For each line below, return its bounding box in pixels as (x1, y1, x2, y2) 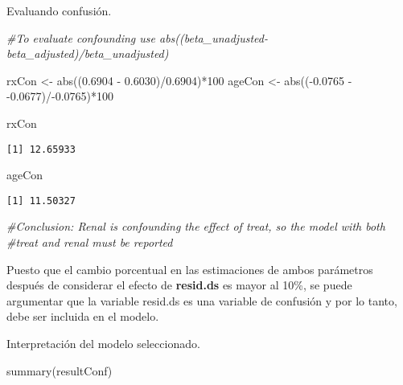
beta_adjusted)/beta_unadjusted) (6, 45, 169, 62)
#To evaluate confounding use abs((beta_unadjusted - (6, 29, 268, 46)
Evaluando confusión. (6, 2, 112, 18)
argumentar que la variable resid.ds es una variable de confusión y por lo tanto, (6, 292, 397, 309)
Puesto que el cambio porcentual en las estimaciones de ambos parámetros (6, 260, 373, 277)
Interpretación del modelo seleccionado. (6, 335, 200, 352)
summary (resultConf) (6, 362, 113, 379)
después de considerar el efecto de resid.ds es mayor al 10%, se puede (6, 276, 352, 293)
